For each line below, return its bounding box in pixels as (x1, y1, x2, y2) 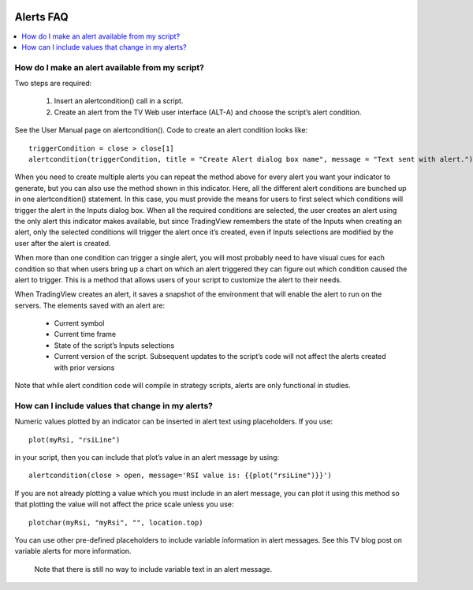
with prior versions (54, 363, 115, 372)
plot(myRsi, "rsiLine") (28, 435, 121, 444)
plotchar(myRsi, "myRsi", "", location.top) (28, 517, 204, 527)
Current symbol (54, 319, 105, 328)
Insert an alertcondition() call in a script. (54, 96, 184, 106)
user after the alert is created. (14, 238, 111, 248)
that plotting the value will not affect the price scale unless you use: (14, 499, 234, 509)
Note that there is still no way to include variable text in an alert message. (34, 564, 273, 573)
